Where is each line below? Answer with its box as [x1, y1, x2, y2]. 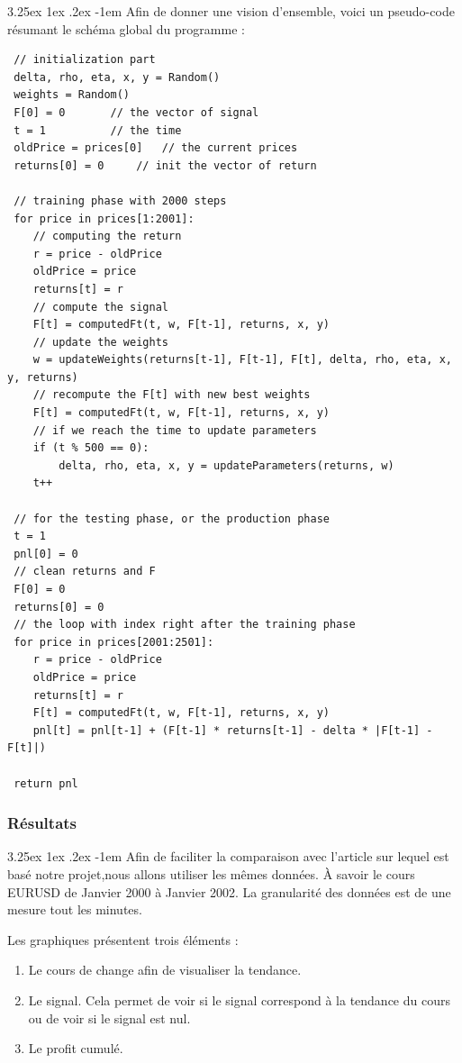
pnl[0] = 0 [14, 547, 78, 560]
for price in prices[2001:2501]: [14, 635, 214, 649]
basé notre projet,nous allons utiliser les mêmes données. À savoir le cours [7, 864, 415, 883]
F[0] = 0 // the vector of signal [14, 105, 259, 119]
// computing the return [32, 230, 182, 243]
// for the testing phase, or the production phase [14, 512, 330, 525]
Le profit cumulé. [28, 1039, 123, 1058]
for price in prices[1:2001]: [14, 212, 195, 225]
